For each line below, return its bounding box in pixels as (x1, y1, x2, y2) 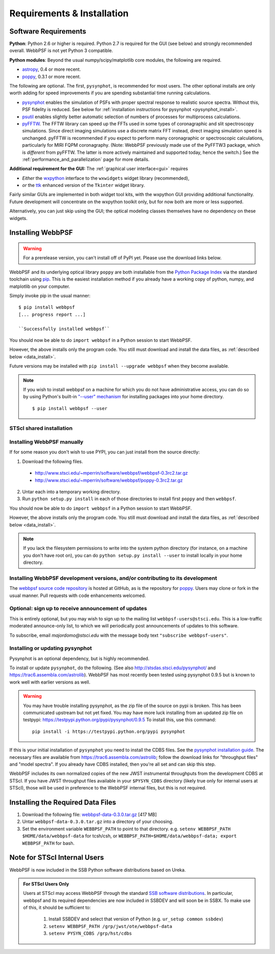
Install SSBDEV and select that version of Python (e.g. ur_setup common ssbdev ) (48, 916, 224, 922)
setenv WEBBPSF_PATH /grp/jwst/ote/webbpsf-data (48, 923, 173, 929)
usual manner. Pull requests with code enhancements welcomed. (9, 592, 146, 598)
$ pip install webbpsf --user (32, 405, 108, 411)
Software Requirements (9, 27, 87, 36)
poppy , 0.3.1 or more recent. (22, 73, 81, 79)
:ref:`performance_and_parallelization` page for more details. (22, 156, 150, 162)
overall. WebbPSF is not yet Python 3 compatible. (9, 47, 113, 53)
